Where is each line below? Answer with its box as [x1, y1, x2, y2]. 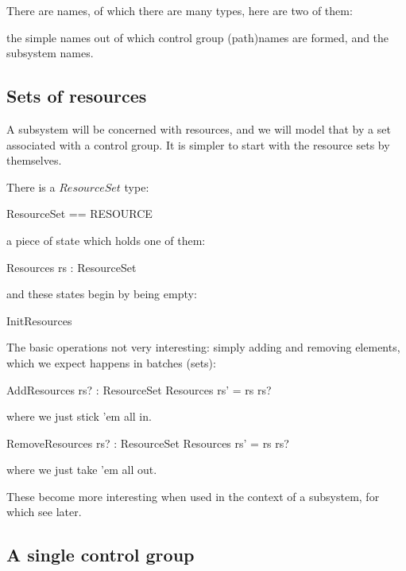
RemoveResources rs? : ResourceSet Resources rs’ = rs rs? [6, 434, 289, 451]
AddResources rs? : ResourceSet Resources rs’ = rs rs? [6, 381, 272, 398]
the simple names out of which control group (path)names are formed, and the [6, 29, 389, 45]
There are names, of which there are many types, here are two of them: [6, 2, 353, 18]
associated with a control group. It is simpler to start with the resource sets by [6, 136, 390, 153]
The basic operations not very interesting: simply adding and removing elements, [6, 339, 400, 355]
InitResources [6, 312, 72, 328]
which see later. [6, 503, 82, 520]
